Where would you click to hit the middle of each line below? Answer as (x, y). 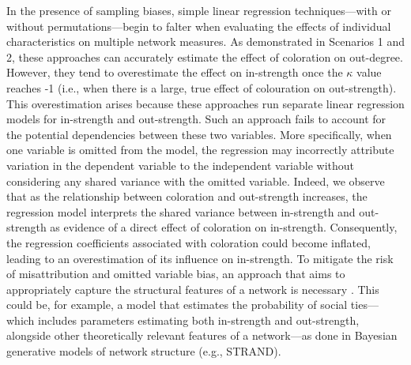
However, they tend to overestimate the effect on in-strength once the (175, 72)
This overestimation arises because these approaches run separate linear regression (205, 103)
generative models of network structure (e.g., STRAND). (144, 351)
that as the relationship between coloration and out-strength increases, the (187, 196)
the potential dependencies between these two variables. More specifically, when (199, 134)
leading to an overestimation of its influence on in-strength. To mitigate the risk (200, 258)
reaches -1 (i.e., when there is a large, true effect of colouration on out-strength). (202, 87)
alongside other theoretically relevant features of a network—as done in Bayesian (202, 335)
